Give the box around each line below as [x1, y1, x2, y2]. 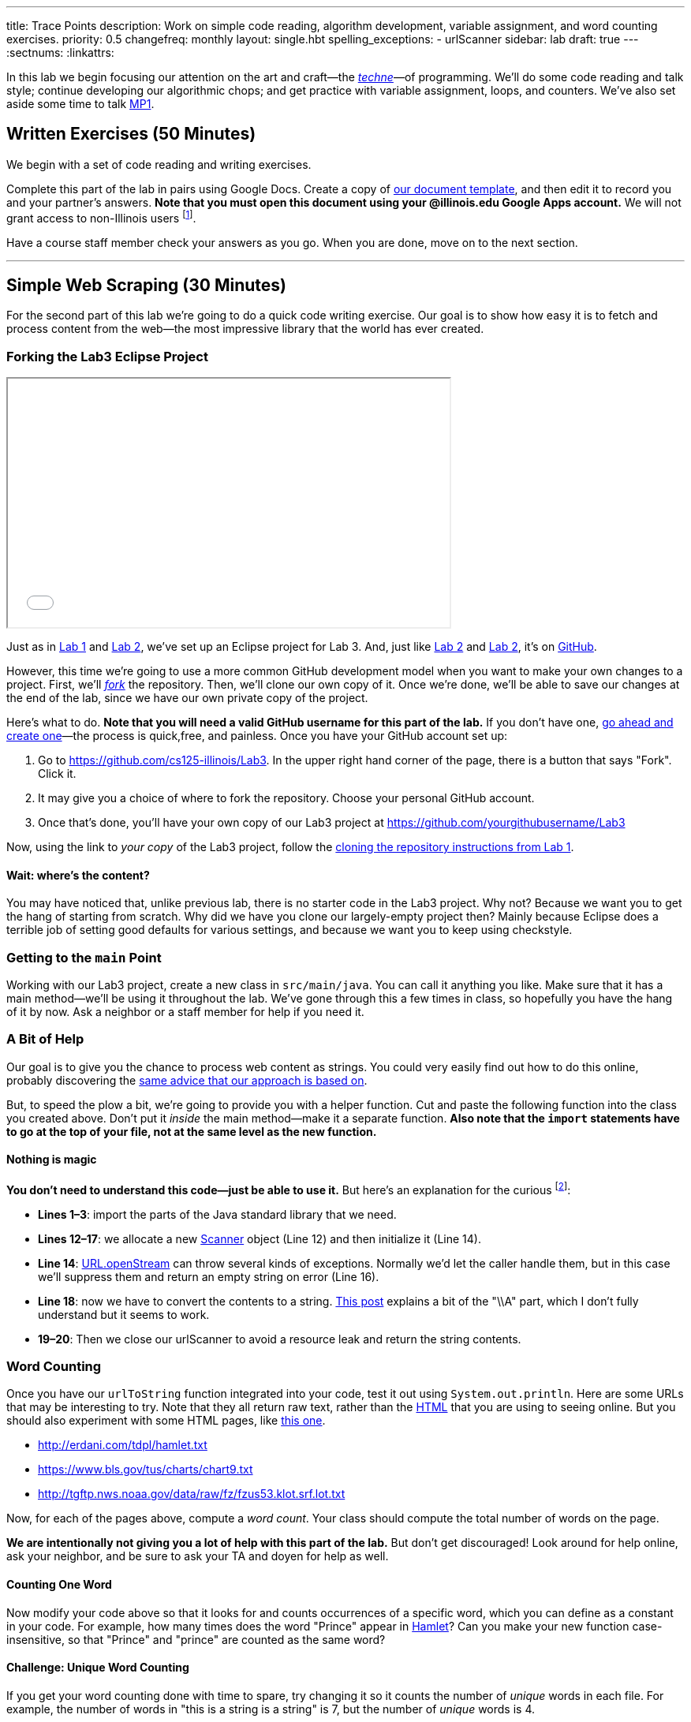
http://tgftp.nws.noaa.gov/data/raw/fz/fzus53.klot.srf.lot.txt [38, 1487, 345, 1501]
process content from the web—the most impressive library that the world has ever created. [6, 322, 484, 336]
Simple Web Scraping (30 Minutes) [6, 275, 286, 295]
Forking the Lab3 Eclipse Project [6, 348, 208, 364]
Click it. [38, 767, 77, 781]
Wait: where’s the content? [6, 868, 150, 882]
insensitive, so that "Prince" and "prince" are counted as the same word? [6, 1632, 386, 1646]
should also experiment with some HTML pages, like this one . [6, 1414, 326, 1428]
